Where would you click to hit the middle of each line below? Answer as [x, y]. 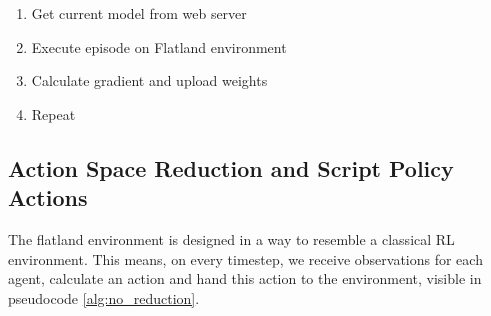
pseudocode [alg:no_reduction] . [104, 297]
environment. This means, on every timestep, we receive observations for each [245, 258]
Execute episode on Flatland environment [159, 46]
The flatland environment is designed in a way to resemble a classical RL [231, 238]
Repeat [53, 113]
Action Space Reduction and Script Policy [231, 167]
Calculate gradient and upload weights [149, 80]
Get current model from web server [139, 13]
